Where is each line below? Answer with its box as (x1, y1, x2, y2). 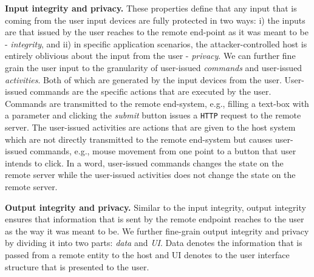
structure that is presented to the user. (5, 260, 149, 273)
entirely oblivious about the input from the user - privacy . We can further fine (5, 49, 296, 62)
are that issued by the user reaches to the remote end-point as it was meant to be (5, 26, 309, 38)
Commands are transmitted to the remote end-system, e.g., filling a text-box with (5, 97, 309, 109)
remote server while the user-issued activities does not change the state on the (5, 168, 296, 181)
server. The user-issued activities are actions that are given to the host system (5, 121, 296, 133)
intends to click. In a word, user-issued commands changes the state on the (5, 156, 284, 169)
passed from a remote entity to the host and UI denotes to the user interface (5, 248, 290, 261)
